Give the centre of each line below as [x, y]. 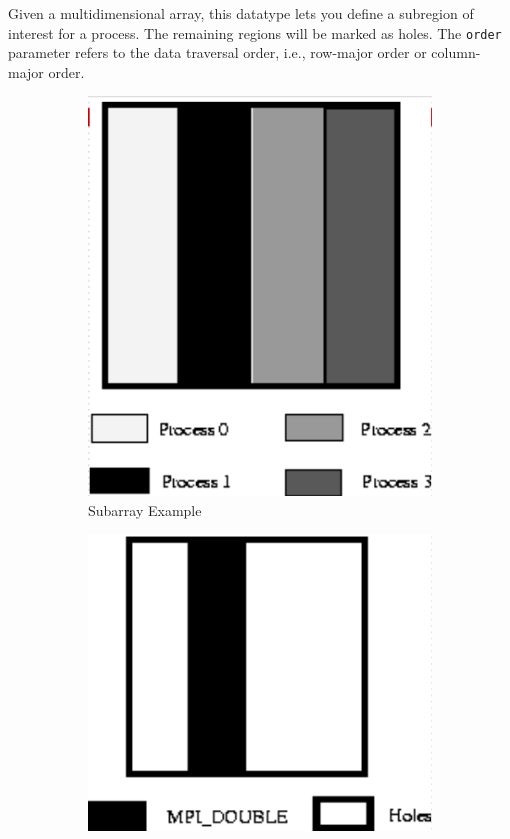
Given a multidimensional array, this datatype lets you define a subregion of [241, 13]
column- [456, 52]
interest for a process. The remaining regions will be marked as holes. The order [255, 32]
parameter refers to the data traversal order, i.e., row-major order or [217, 52]
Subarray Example [145, 509]
